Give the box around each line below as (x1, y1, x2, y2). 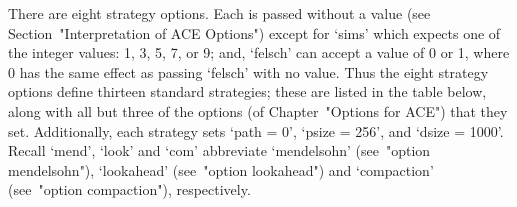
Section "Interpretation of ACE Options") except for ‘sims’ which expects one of (8, 22, 501, 43)
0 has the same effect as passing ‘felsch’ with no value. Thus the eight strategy (8, 61, 489, 82)
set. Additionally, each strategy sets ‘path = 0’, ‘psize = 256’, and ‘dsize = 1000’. (8, 120, 504, 141)
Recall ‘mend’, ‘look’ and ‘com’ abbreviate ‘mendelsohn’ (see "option (8, 140, 431, 161)
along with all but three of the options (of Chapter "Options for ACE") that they (8, 100, 508, 121)
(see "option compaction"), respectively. (8, 179, 251, 200)
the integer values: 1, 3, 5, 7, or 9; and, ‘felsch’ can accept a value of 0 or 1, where (8, 42, 510, 63)
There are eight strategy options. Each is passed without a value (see (8, 3, 431, 23)
